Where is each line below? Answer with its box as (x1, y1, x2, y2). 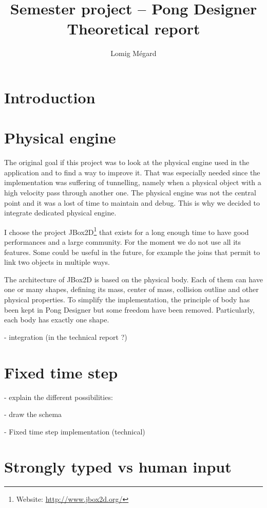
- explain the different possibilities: (4, 391, 113, 402)
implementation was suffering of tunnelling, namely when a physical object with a (4, 177, 261, 188)
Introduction (4, 86, 96, 107)
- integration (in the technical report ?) (4, 331, 127, 342)
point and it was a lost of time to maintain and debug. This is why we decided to (4, 197, 260, 208)
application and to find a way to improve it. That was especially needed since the (4, 167, 260, 177)
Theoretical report (67, 18, 200, 39)
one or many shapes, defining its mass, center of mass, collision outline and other (4, 284, 259, 295)
